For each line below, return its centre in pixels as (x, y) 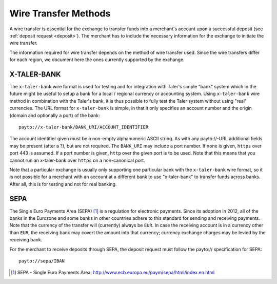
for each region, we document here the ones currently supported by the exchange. (97, 60)
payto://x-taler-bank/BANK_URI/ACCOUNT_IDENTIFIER (84, 127)
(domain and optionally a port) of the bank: (55, 115)
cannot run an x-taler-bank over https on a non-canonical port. (77, 160)
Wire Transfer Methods (60, 13)
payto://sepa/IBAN (42, 261)
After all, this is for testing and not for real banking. (63, 184)
